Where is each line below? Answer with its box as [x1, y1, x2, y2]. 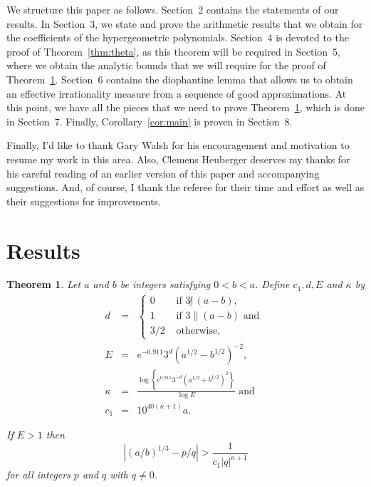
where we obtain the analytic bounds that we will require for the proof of [6, 58, 326, 73]
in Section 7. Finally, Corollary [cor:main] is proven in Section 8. [6, 113, 293, 128]
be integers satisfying [120, 277, 211, 292]
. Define [255, 277, 290, 292]
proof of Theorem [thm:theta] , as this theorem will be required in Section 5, [6, 43, 340, 58]
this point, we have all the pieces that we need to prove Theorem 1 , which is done [6, 100, 365, 115]
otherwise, [176, 326, 221, 337]
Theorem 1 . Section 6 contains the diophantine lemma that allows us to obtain [6, 71, 353, 86]
